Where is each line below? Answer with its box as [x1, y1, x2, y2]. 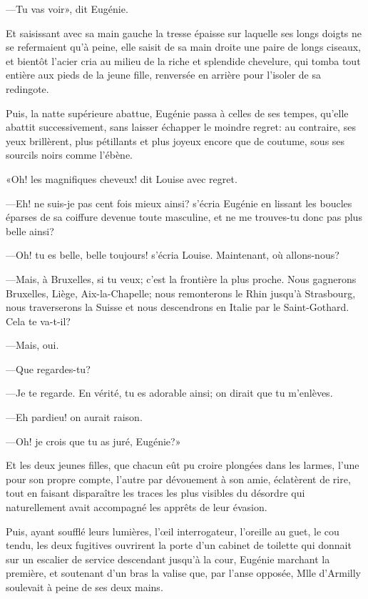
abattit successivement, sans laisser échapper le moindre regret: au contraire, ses [6, 119, 356, 134]
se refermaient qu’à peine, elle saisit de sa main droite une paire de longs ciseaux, [6, 39, 361, 54]
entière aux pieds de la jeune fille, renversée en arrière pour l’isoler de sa [6, 67, 321, 82]
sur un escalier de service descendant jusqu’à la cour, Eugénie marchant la [6, 551, 330, 566]
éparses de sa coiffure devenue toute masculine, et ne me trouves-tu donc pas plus [6, 209, 362, 224]
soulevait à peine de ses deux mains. [6, 580, 163, 594]
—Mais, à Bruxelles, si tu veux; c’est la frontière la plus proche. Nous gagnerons [6, 271, 357, 286]
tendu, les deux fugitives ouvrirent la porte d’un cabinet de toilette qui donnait [6, 538, 352, 553]
